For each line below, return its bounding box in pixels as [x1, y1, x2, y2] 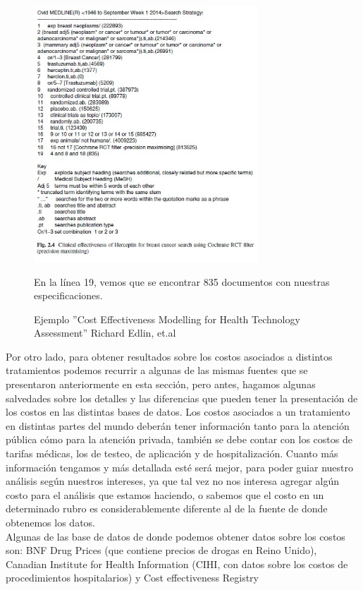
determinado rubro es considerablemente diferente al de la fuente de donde [6, 501, 328, 516]
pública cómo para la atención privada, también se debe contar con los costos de [6, 432, 352, 447]
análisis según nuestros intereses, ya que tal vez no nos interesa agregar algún [6, 474, 339, 488]
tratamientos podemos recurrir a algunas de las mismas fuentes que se [6, 363, 308, 378]
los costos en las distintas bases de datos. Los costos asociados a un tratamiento [6, 404, 350, 419]
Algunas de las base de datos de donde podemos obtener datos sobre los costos [6, 529, 345, 543]
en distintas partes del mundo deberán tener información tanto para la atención [6, 418, 350, 433]
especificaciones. [34, 288, 103, 303]
